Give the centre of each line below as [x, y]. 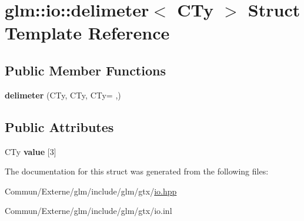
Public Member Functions [85, 70]
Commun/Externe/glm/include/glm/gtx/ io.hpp [91, 191]
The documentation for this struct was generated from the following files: [137, 171]
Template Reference [87, 33]
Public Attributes [59, 126]
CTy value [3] [31, 151]
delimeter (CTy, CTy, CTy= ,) [63, 95]
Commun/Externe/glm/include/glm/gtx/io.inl [88, 211]
